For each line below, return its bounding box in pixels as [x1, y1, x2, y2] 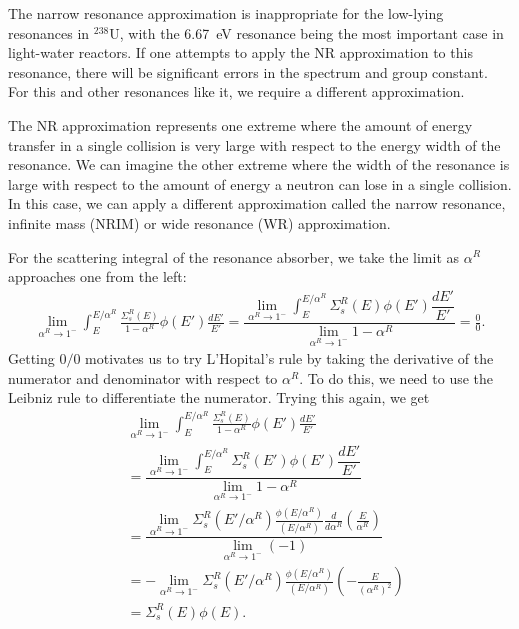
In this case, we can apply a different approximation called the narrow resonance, [8, 193, 506, 214]
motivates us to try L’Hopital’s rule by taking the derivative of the [85, 348, 494, 369]
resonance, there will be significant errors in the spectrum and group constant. [8, 61, 488, 82]
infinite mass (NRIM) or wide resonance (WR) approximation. [8, 212, 391, 233]
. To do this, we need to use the [299, 367, 494, 388]
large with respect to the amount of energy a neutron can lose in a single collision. [8, 173, 512, 194]
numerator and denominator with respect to [8, 367, 278, 388]
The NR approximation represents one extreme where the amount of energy [8, 114, 473, 135]
